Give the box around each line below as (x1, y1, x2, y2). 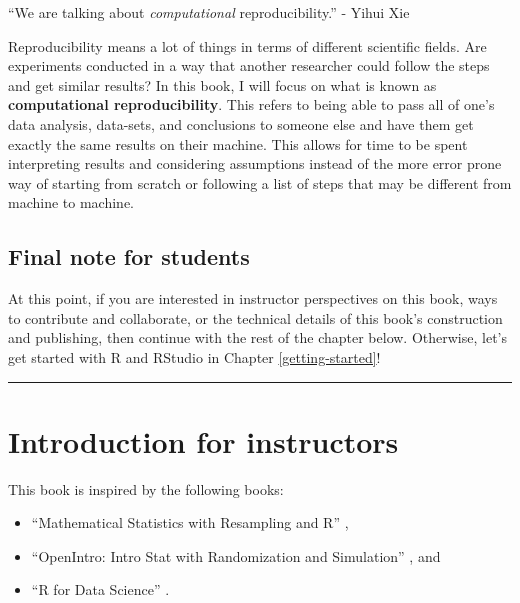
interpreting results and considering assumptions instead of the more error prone (8, 153, 502, 174)
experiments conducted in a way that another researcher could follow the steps (8, 55, 490, 76)
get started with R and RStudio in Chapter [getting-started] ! (8, 346, 381, 367)
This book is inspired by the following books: (8, 478, 284, 499)
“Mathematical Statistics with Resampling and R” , (31, 512, 349, 533)
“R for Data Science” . (31, 579, 170, 600)
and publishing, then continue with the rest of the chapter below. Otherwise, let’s (8, 327, 507, 348)
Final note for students (8, 241, 250, 272)
